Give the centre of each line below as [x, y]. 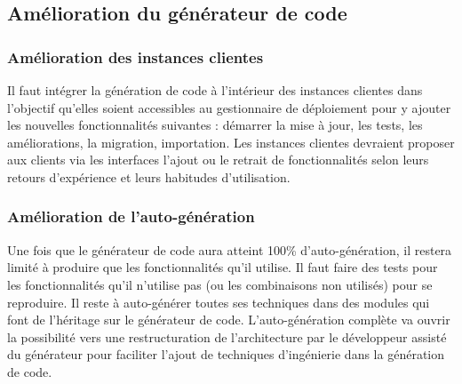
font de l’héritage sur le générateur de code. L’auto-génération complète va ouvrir [229, 320]
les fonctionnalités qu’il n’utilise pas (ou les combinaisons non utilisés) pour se [220, 284]
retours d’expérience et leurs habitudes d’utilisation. [149, 176]
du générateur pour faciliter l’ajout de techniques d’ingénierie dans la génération [226, 354]
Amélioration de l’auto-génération [131, 216]
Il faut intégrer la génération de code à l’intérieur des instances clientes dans [215, 90]
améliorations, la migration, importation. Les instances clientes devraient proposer [231, 142]
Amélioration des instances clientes [135, 56]
